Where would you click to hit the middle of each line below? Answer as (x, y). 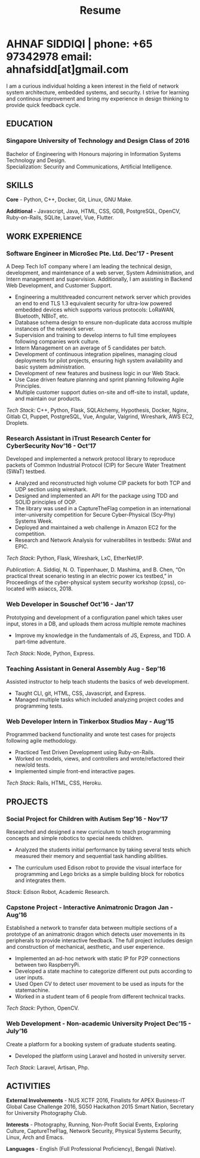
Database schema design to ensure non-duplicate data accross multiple (103, 323)
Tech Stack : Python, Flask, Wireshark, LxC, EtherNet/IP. (75, 558)
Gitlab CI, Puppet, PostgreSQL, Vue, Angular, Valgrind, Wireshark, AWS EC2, (100, 416)
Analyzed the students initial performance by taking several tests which (103, 850)
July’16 (17, 1031)
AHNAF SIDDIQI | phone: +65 (79, 44)
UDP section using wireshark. (51, 489)
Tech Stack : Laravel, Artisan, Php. (48, 1067)
